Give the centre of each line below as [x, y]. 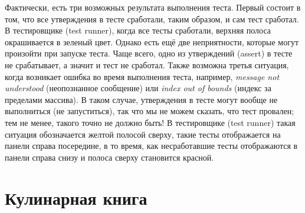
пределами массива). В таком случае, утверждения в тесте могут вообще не [141, 99]
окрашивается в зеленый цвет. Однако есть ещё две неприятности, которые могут [152, 41]
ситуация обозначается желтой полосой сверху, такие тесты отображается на [143, 134]
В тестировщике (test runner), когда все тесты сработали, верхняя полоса [138, 30]
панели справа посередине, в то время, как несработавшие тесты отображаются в [151, 146]
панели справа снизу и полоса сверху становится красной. [109, 157]
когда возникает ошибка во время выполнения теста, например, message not [142, 76]
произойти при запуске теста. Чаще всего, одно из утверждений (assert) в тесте [149, 53]
